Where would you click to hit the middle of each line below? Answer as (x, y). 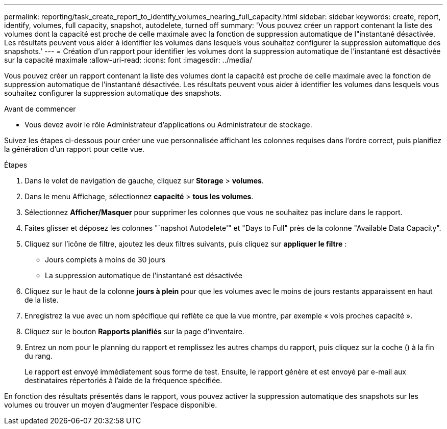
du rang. (39, 356)
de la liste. (42, 300)
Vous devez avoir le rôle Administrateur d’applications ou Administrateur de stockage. (168, 125)
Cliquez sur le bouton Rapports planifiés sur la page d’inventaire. (134, 331)
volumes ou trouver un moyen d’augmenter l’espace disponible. (111, 405)
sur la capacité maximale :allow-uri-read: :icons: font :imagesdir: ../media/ (128, 60)
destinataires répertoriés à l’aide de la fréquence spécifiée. (123, 380)
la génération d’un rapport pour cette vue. (74, 149)
